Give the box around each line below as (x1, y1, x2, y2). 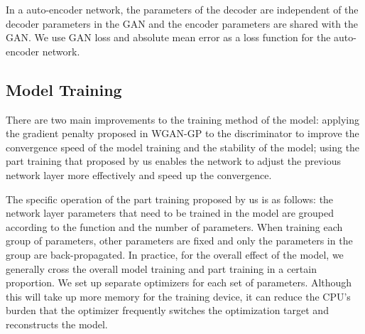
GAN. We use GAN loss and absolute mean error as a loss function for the (6, 30, 331, 45)
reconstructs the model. (6, 316, 108, 331)
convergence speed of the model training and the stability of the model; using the (6, 139, 360, 154)
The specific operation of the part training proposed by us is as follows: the (6, 191, 334, 206)
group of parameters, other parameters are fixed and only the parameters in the (6, 233, 353, 248)
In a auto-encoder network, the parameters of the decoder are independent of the (6, 2, 359, 16)
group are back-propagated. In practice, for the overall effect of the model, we (6, 247, 344, 262)
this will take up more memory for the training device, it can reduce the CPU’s (6, 289, 351, 303)
